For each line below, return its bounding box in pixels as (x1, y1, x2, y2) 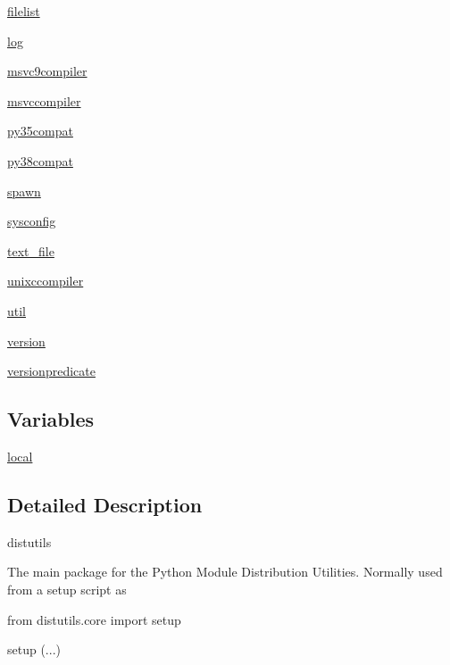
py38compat (7, 151, 73, 170)
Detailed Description (7, 490, 203, 518)
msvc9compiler (7, 62, 87, 80)
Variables (7, 405, 95, 433)
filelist (7, 2, 40, 20)
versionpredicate (7, 362, 96, 380)
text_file (7, 241, 54, 260)
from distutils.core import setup (7, 610, 181, 628)
